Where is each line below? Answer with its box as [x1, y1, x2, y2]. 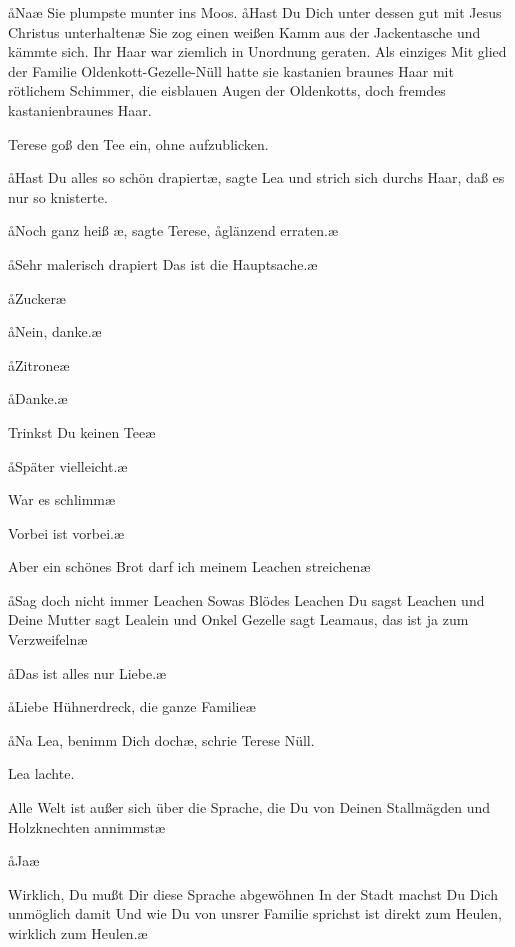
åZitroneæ [8, 354, 70, 375]
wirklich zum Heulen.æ [8, 923, 148, 943]
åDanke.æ [8, 388, 68, 409]
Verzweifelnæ [8, 629, 88, 650]
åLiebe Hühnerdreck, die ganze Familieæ [8, 696, 256, 717]
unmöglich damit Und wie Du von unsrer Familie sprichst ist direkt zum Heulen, [8, 903, 502, 924]
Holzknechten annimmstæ [8, 816, 166, 837]
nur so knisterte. [8, 186, 108, 207]
